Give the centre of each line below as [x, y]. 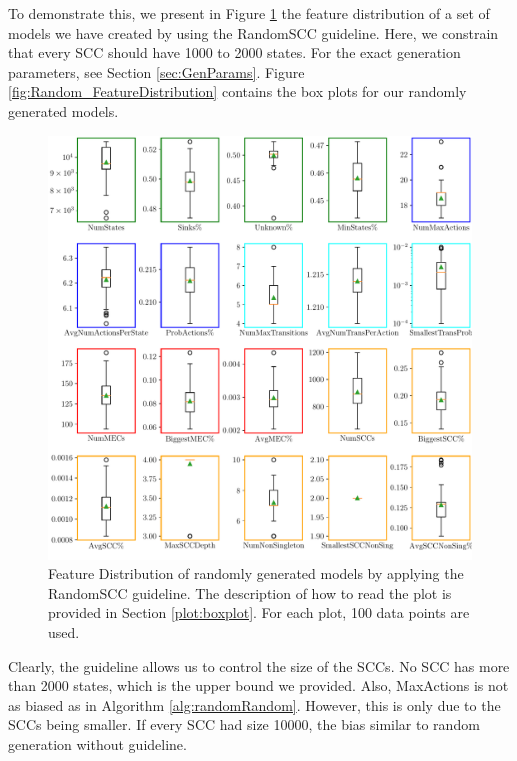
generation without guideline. [97, 743]
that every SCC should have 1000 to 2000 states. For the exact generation [234, 52]
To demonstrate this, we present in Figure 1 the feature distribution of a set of [249, 13]
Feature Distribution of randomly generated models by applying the [256, 573]
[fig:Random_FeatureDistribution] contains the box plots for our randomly [237, 91]
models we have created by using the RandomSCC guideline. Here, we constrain [253, 32]
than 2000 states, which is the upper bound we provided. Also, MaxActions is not [258, 685]
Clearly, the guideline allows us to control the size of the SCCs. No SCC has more [259, 665]
